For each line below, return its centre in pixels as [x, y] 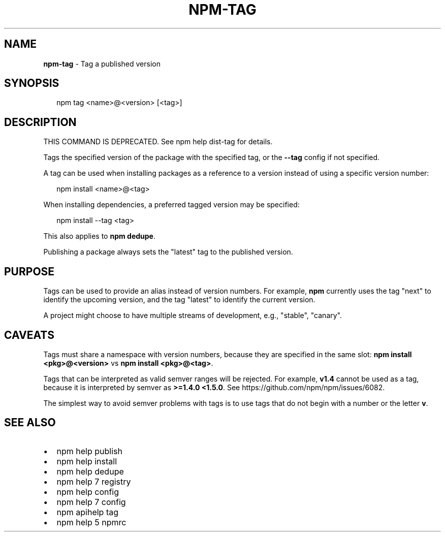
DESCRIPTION [40, 122]
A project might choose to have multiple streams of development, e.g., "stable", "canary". [193, 316]
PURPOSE [29, 271]
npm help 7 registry [94, 481]
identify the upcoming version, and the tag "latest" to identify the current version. [179, 300]
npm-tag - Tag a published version [102, 64]
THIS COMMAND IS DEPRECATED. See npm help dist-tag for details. [158, 142]
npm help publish [89, 451]
